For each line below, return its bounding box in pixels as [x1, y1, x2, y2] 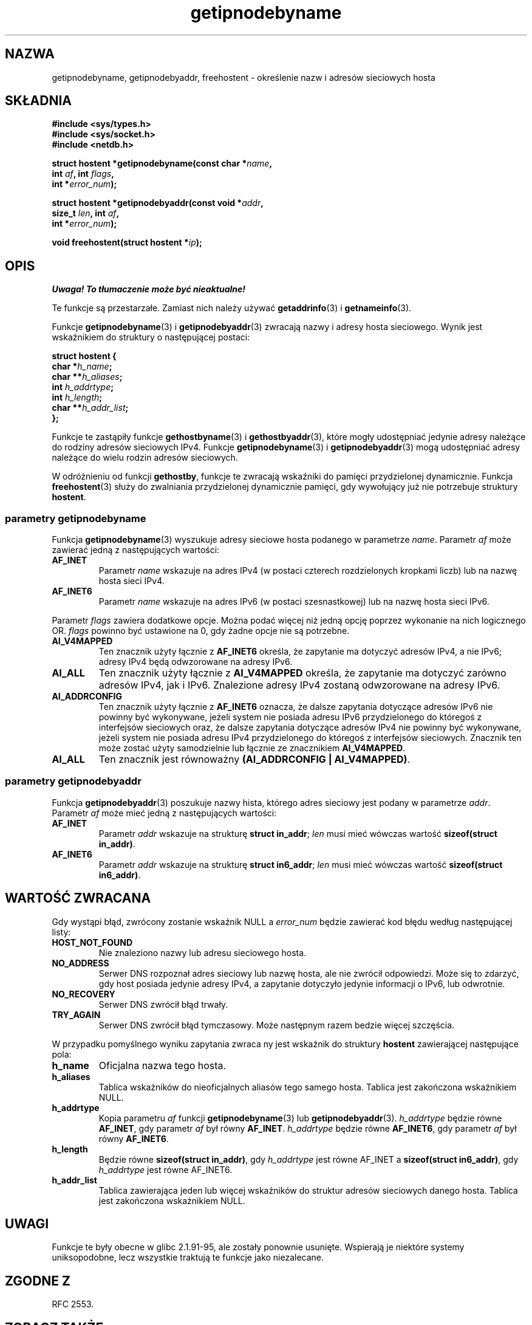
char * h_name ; [52, 361, 112, 372]
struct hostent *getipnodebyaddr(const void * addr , [52, 198, 264, 208]
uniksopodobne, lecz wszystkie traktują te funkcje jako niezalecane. [52, 1252, 324, 1263]
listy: [52, 926, 71, 937]
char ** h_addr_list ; [52, 402, 129, 413]
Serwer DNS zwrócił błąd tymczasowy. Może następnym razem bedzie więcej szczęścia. [98, 1019, 455, 1030]
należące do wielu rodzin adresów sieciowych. [52, 452, 238, 463]
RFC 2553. [52, 1299, 94, 1310]
